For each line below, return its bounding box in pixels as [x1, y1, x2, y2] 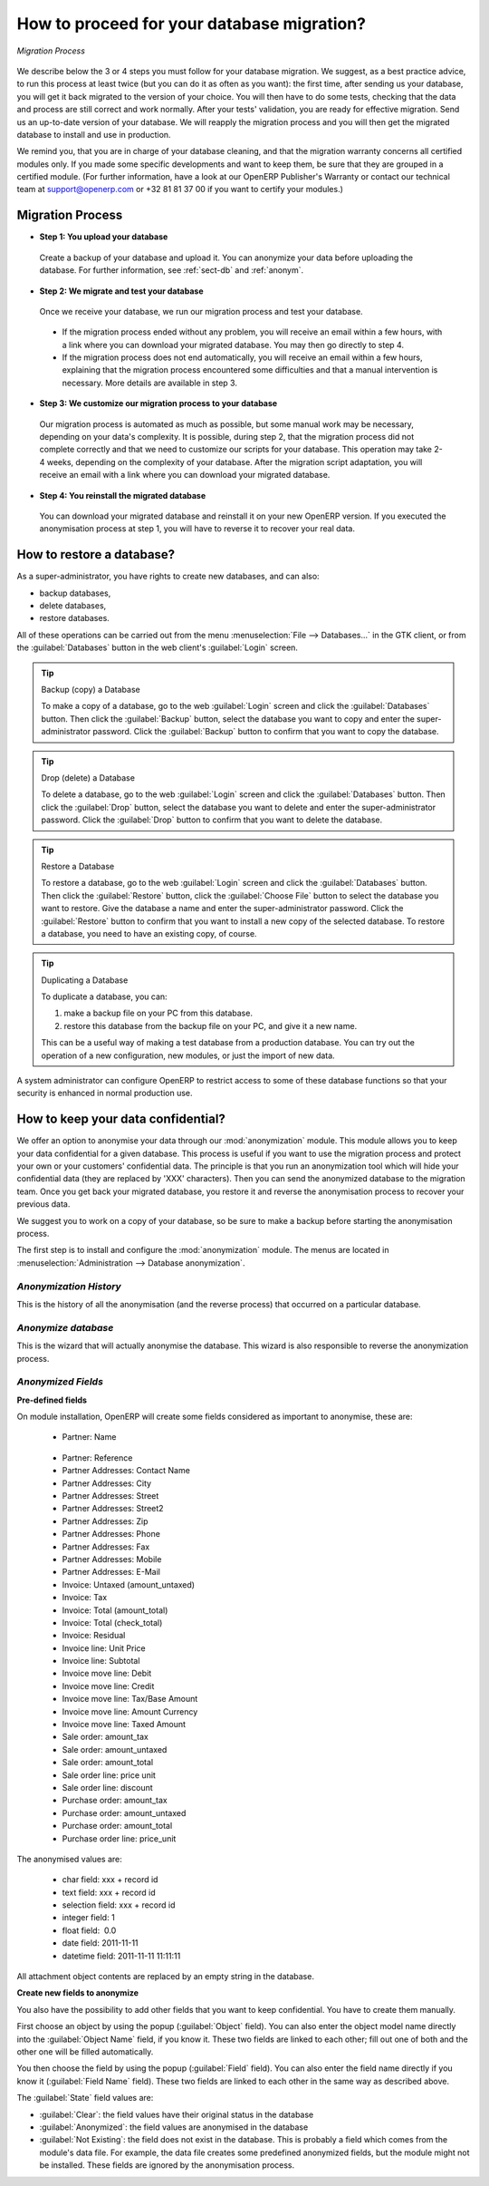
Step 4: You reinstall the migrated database [39, 490, 206, 500]
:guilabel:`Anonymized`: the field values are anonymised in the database [39, 2122, 309, 2133]
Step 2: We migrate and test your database [39, 286, 204, 296]
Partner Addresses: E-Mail [62, 1567, 160, 1578]
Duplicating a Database [41, 975, 129, 986]
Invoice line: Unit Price [62, 1642, 146, 1654]
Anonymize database [16, 1321, 114, 1334]
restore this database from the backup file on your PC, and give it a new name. [63, 1020, 358, 1031]
